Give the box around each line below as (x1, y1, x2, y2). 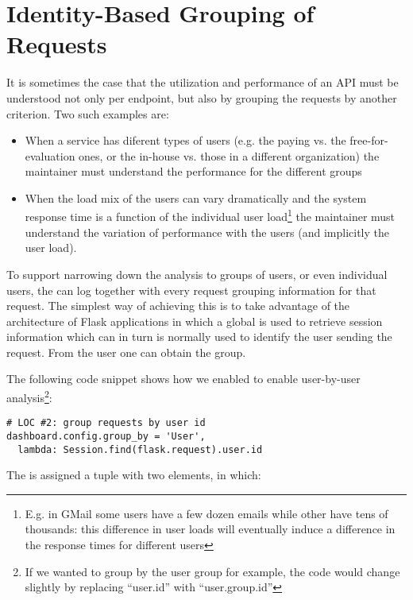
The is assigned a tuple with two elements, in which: (6, 466, 261, 483)
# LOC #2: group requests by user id (6, 417, 206, 429)
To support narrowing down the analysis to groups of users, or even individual (6, 265, 388, 282)
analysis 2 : (6, 387, 52, 405)
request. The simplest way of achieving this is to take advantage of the (6, 297, 350, 314)
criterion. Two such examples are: (6, 105, 169, 122)
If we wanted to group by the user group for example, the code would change (25, 563, 400, 579)
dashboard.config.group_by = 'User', (6, 430, 206, 442)
